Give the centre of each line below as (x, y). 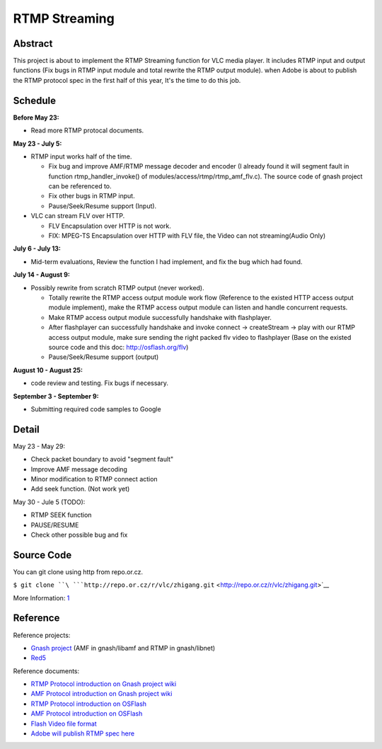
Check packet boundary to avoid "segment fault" (102, 459)
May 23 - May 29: (39, 446)
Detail (27, 429)
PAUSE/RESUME (55, 525)
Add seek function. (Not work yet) (80, 489)
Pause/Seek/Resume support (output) (104, 357)
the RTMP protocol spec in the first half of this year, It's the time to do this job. (127, 80)
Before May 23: (36, 118)
